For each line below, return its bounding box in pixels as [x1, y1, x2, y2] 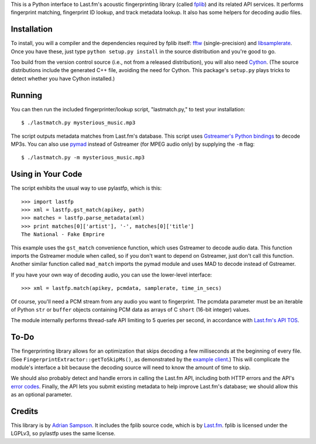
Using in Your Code [11, 169, 83, 179]
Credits [11, 406, 39, 416]
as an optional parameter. [11, 391, 73, 398]
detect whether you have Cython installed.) [11, 75, 115, 82]
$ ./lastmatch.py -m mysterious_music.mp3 [21, 154, 145, 161]
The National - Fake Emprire [21, 231, 105, 238]
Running [11, 90, 43, 100]
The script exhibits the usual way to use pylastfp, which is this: [11, 185, 162, 192]
